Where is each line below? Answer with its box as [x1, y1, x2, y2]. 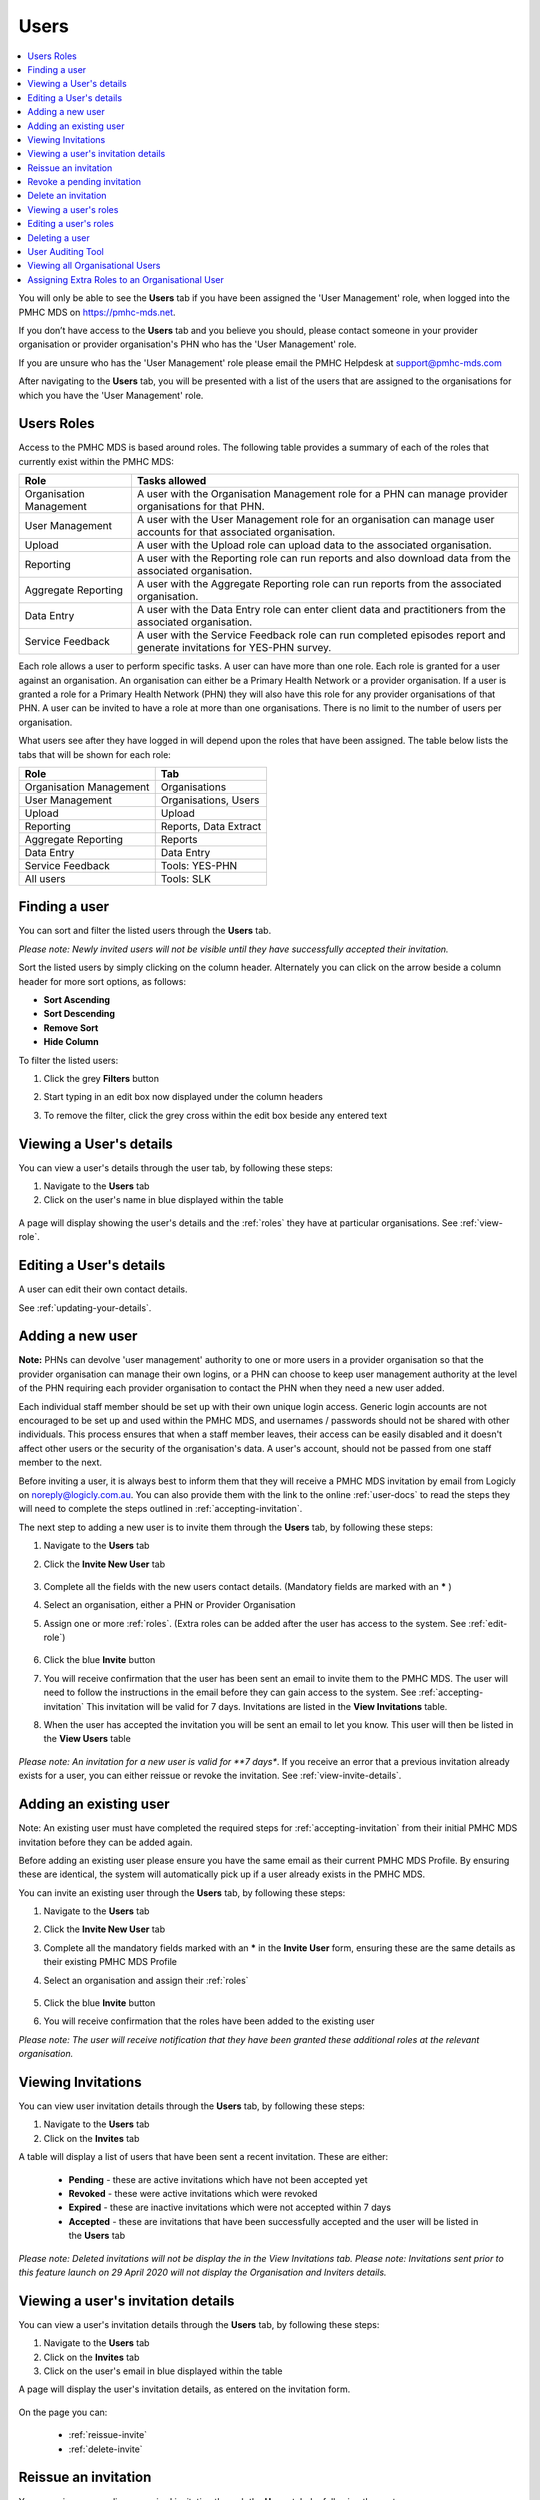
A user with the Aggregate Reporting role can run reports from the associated [136, 577, 502, 591]
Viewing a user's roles [27, 203, 119, 215]
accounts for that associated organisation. [136, 525, 336, 539]
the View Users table [43, 1733, 132, 1745]
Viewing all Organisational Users [27, 260, 161, 272]
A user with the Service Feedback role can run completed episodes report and [136, 628, 506, 642]
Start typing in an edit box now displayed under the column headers [43, 1091, 324, 1103]
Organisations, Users [160, 793, 260, 807]
